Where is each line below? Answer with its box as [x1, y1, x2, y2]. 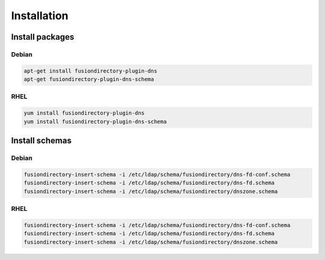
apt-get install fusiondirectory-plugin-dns [23, 67, 158, 74]
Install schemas [11, 136, 72, 146]
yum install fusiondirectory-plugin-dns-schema [23, 118, 167, 125]
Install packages [11, 32, 75, 42]
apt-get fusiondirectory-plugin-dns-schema [23, 76, 155, 83]
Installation [11, 9, 69, 22]
